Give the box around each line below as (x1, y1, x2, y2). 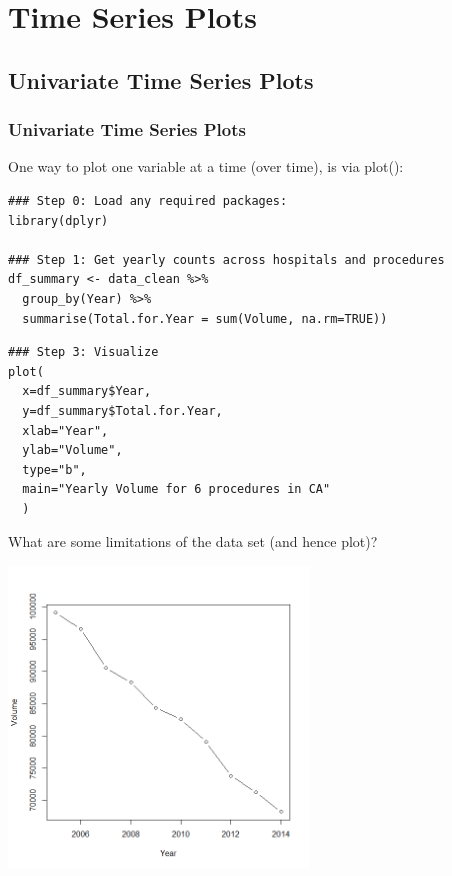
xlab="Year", (22, 423, 109, 438)
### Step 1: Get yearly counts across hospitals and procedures (8, 252, 445, 267)
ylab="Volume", (22, 443, 123, 458)
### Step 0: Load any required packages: (8, 193, 288, 208)
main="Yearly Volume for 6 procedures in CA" (22, 482, 331, 497)
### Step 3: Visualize (8, 345, 159, 360)
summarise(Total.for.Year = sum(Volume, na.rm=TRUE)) (22, 311, 388, 326)
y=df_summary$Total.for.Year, (22, 403, 223, 418)
